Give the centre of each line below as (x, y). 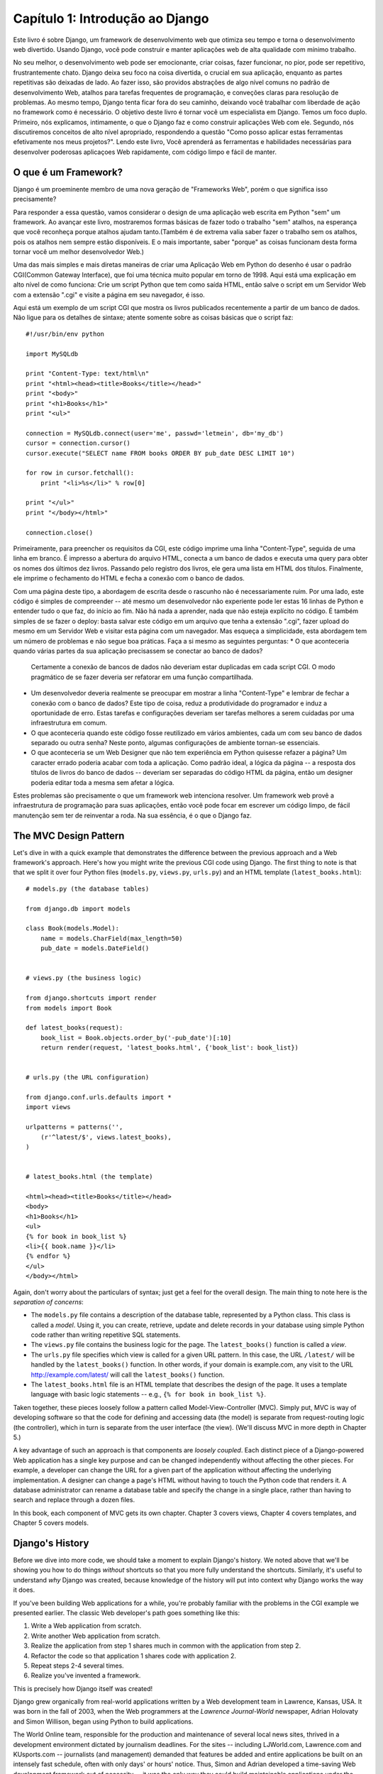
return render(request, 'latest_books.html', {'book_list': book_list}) (170, 1048)
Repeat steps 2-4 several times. (77, 1665)
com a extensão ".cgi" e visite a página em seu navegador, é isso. (109, 294)
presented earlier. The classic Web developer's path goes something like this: (127, 1613)
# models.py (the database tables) (88, 888)
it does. (24, 1590)
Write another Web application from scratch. (96, 1636)
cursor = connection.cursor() (78, 443)
